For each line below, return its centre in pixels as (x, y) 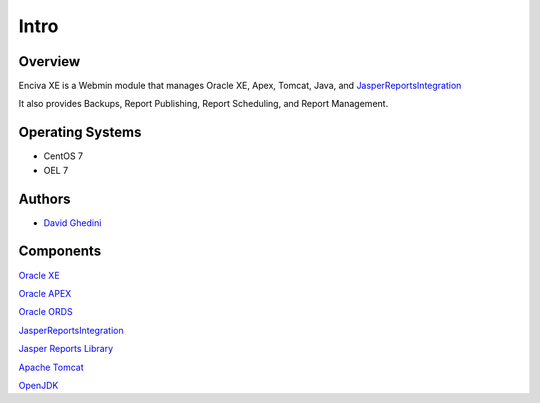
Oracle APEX (45, 293)
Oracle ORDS (46, 312)
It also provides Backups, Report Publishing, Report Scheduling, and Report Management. (203, 104)
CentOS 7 (63, 156)
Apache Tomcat (51, 367)
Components (60, 251)
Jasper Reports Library (66, 349)
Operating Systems (80, 132)
